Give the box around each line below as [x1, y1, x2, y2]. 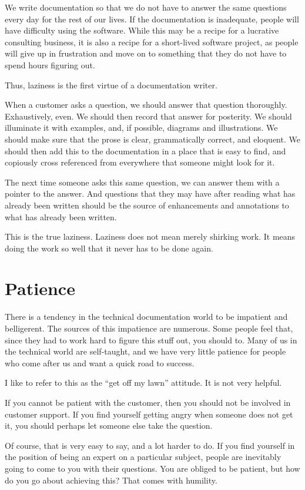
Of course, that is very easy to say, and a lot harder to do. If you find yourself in [5, 439, 295, 451]
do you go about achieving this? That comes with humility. [5, 474, 217, 486]
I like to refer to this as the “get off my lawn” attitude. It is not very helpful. [5, 376, 282, 389]
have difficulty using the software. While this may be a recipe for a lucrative [5, 24, 279, 37]
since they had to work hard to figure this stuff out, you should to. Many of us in [5, 333, 297, 346]
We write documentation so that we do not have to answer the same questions [5, 1, 287, 13]
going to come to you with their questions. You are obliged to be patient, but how [5, 462, 300, 474]
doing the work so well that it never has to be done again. [5, 241, 213, 254]
